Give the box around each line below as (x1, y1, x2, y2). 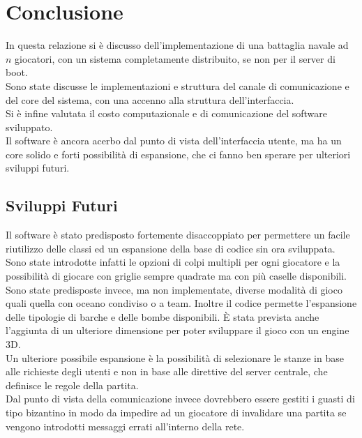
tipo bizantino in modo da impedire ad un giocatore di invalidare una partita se (6, 405, 347, 419)
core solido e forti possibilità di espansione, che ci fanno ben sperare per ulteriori (6, 146, 351, 161)
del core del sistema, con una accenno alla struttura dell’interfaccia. (6, 92, 294, 107)
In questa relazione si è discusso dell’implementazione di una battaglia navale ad (6, 38, 349, 52)
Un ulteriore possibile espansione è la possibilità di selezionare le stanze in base (6, 350, 344, 365)
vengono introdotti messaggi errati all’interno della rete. (6, 418, 245, 433)
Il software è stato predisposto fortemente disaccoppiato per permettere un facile (6, 227, 350, 242)
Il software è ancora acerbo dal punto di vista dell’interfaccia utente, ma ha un (6, 133, 342, 148)
